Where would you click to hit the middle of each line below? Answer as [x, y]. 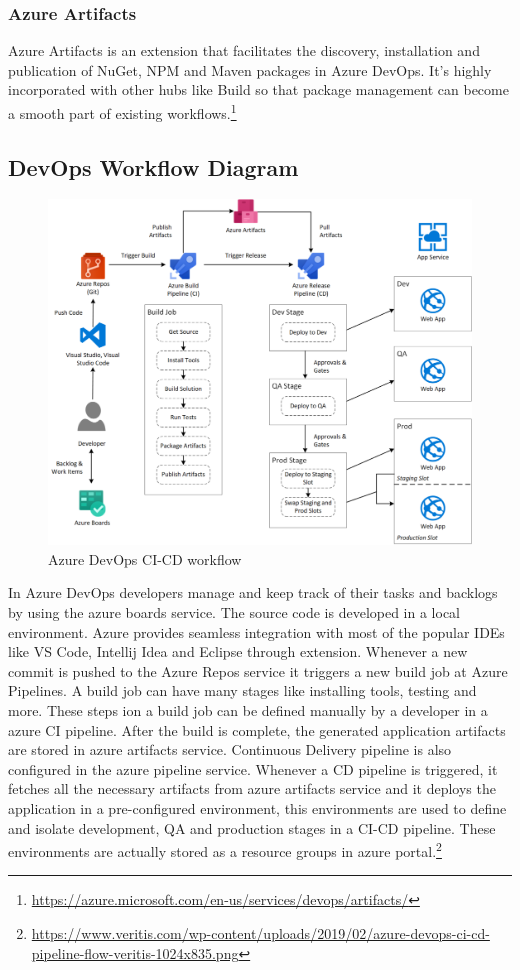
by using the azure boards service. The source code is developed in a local [234, 611]
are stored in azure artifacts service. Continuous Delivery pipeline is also [230, 749]
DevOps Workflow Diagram [153, 166]
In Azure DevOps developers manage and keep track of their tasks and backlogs [253, 592]
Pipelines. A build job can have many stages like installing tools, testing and [242, 690]
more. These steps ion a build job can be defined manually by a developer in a [248, 709]
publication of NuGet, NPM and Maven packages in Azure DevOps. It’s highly [250, 69]
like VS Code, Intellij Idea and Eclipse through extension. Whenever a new [238, 651]
